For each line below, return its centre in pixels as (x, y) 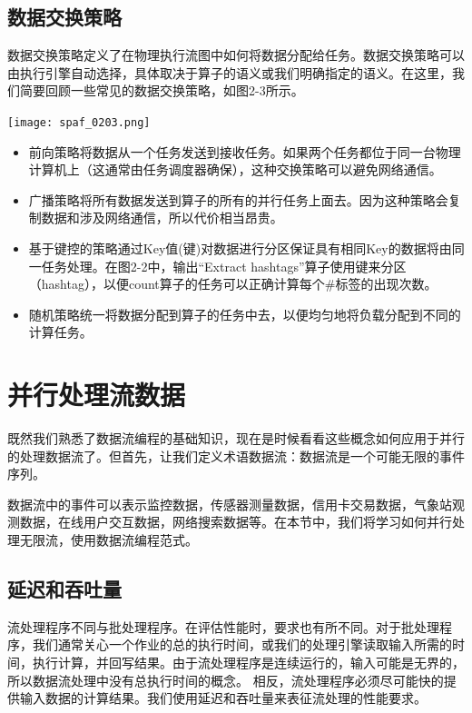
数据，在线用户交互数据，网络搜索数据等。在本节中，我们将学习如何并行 (236, 522)
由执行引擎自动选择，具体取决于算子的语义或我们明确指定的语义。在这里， (230, 72)
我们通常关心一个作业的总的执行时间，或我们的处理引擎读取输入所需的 (242, 644)
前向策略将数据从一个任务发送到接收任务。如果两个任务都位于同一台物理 (245, 151)
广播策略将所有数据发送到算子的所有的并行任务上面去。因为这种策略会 (238, 199)
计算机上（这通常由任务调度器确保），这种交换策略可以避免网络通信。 (235, 169)
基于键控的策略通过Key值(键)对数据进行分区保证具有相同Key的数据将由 (240, 248)
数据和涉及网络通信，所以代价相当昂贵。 (162, 218)
